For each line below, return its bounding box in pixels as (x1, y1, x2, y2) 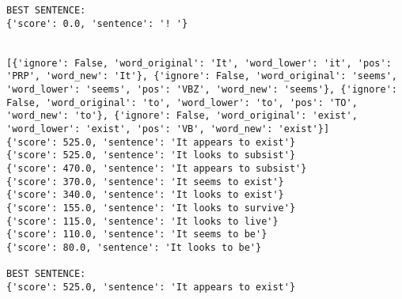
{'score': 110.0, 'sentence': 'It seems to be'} (6, 229, 267, 240)
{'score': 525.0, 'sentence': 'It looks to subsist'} (6, 149, 296, 161)
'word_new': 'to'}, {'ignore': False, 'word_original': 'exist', (6, 110, 358, 122)
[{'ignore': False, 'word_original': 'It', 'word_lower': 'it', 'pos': (6, 57, 392, 69)
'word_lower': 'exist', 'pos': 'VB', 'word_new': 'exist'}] (6, 123, 330, 134)
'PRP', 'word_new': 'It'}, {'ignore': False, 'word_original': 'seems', (6, 70, 397, 82)
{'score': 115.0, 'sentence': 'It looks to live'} (6, 215, 279, 227)
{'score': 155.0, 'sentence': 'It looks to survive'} (6, 202, 296, 214)
